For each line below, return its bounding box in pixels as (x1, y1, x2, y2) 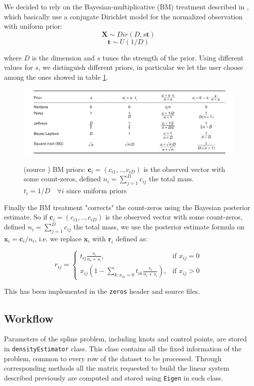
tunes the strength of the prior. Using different (102, 52, 244, 62)
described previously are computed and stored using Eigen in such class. (4, 372, 223, 383)
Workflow (4, 310, 54, 326)
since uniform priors (66, 185, 127, 196)
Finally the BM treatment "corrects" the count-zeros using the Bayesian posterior (4, 202, 251, 212)
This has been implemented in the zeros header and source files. (4, 286, 200, 296)
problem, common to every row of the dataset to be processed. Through (4, 353, 222, 363)
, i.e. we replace (35, 233, 82, 243)
